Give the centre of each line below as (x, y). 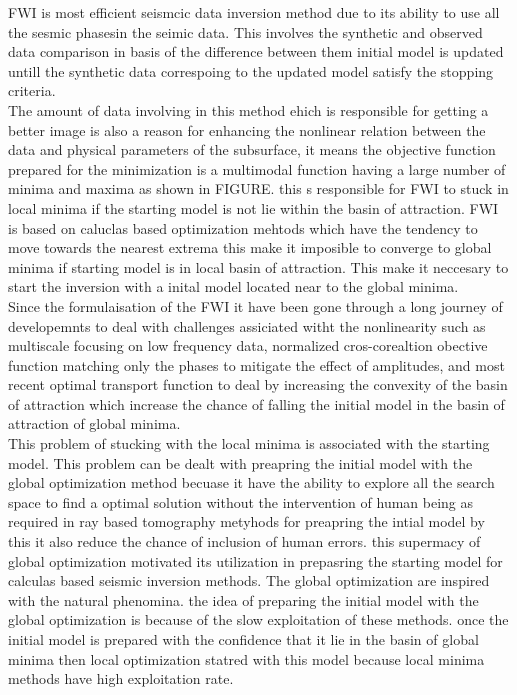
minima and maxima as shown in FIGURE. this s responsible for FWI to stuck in (258, 188)
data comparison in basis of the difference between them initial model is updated (256, 51)
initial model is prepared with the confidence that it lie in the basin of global (243, 639)
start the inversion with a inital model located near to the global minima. (233, 286)
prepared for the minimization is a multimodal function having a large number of (257, 168)
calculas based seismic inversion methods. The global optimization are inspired (249, 580)
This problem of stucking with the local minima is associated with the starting (249, 443)
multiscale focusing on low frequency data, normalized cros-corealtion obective (248, 345)
